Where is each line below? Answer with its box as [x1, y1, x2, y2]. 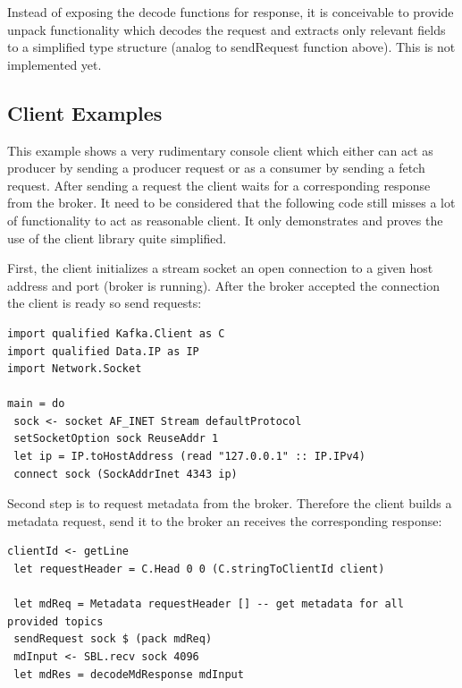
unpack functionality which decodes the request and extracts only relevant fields [7, 20, 446, 38]
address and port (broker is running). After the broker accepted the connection [7, 276, 440, 294]
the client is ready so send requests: [7, 293, 202, 312]
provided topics [7, 615, 104, 628]
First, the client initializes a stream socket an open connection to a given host [7, 259, 433, 277]
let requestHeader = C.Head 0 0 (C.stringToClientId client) [13, 563, 385, 576]
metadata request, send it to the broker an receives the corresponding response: [7, 511, 442, 530]
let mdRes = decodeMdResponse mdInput [13, 667, 244, 681]
